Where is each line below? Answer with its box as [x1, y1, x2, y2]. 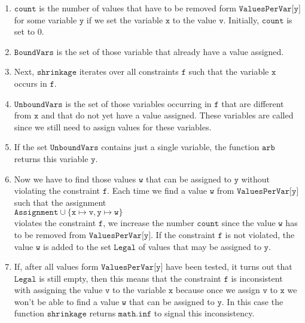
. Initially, [223, 13, 260, 26]
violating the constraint [14, 184, 100, 197]
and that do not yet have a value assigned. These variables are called [41, 109, 294, 121]
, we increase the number [103, 217, 194, 229]
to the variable [112, 284, 166, 296]
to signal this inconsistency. [154, 307, 255, 319]
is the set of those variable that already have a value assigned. [56, 45, 284, 57]
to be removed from [14, 228, 87, 240]
